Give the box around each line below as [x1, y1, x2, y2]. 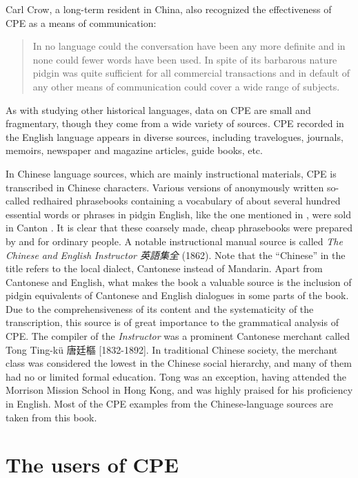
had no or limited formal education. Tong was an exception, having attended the [6, 369, 347, 383]
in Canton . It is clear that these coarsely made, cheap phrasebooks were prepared [6, 220, 353, 235]
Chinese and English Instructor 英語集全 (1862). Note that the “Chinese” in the [6, 247, 346, 262]
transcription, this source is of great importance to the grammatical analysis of [6, 315, 339, 329]
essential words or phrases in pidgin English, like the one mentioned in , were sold [6, 207, 351, 221]
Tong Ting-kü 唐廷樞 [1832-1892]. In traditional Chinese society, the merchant [6, 342, 338, 356]
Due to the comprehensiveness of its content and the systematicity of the [6, 301, 314, 316]
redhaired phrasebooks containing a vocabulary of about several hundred [32, 193, 341, 208]
